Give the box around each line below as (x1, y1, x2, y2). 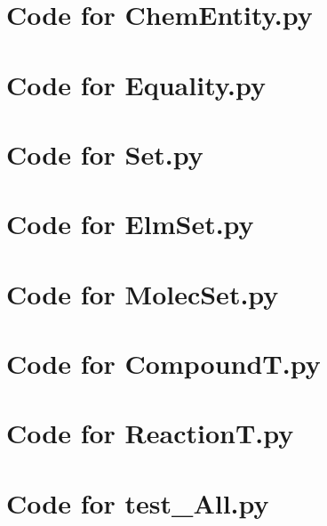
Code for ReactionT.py (6, 415, 294, 451)
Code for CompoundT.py (6, 345, 321, 382)
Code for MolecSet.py (6, 275, 279, 312)
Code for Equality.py (6, 66, 266, 102)
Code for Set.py (6, 135, 203, 172)
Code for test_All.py (6, 484, 269, 521)
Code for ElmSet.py (6, 206, 254, 242)
